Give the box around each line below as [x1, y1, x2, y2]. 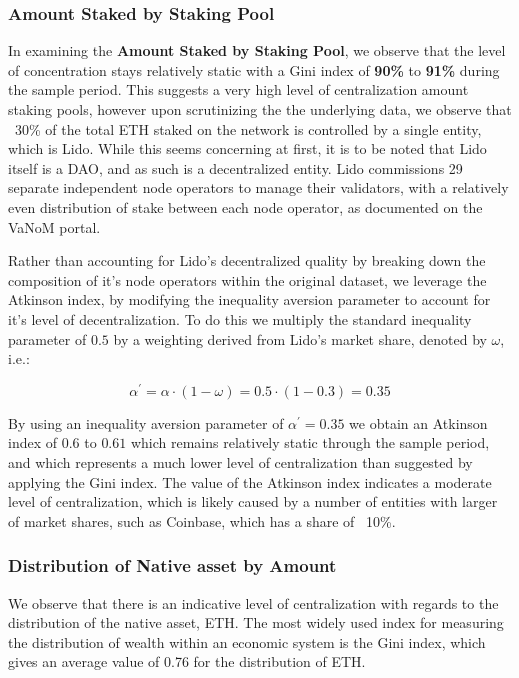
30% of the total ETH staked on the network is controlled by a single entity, [14, 118, 482, 139]
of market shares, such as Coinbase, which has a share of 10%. [8, 510, 396, 531]
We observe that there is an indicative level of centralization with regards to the [8, 592, 499, 613]
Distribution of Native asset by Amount [8, 553, 337, 578]
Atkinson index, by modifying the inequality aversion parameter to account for [8, 289, 491, 310]
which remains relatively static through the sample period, [130, 432, 490, 453]
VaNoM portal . [8, 216, 101, 237]
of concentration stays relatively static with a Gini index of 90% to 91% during [8, 59, 500, 80]
